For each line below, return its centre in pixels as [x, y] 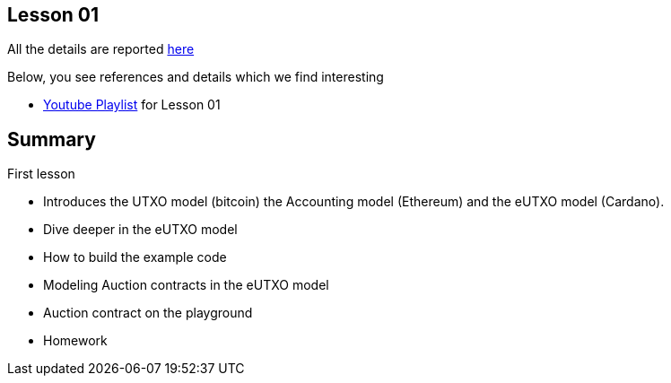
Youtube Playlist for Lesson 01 [132, 105]
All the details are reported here [101, 49]
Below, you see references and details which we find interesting [196, 77]
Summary [52, 139]
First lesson [41, 174]
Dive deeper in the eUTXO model [140, 230]
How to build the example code [135, 257]
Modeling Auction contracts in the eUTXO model [186, 285]
